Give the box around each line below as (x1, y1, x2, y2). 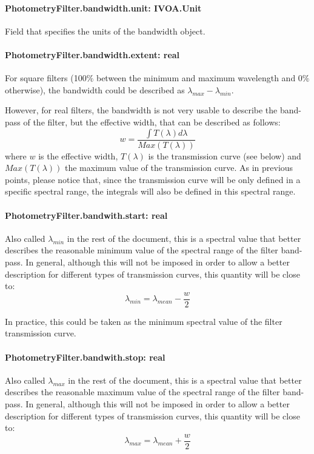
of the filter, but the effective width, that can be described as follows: (23, 115, 281, 128)
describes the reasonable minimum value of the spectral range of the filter (5, 244, 278, 256)
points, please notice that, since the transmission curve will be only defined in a (5, 173, 301, 185)
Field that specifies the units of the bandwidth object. (5, 24, 205, 37)
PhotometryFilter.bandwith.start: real (5, 209, 168, 221)
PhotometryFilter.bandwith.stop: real (5, 350, 165, 363)
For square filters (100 (5, 72, 87, 84)
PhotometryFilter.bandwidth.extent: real (5, 48, 180, 61)
